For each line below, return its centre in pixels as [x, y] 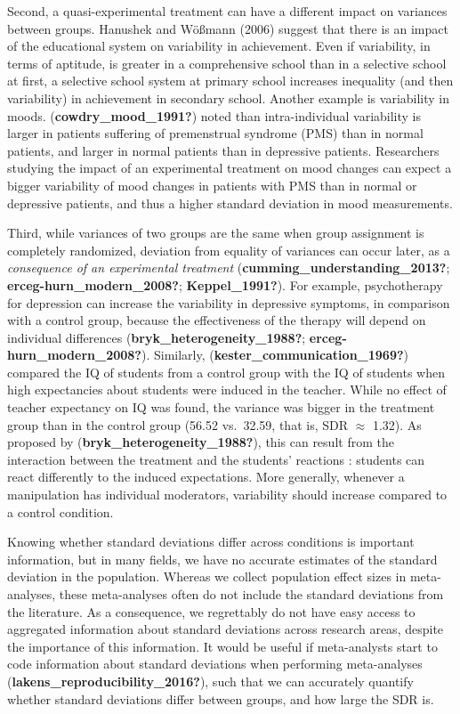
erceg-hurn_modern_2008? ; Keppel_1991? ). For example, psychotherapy [225, 284]
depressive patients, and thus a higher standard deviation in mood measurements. [230, 203]
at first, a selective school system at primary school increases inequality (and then [230, 81]
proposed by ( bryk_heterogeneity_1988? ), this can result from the [201, 442]
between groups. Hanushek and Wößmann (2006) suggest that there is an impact [228, 28]
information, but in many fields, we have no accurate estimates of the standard [222, 559]
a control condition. [61, 511]
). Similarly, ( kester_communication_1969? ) [274, 355]
